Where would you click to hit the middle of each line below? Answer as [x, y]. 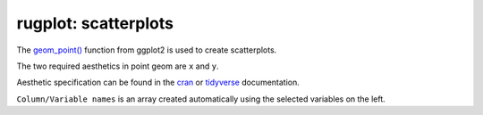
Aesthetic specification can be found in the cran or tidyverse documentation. [158, 82]
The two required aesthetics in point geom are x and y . [118, 66]
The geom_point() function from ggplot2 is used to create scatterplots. [147, 50]
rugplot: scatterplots [95, 23]
